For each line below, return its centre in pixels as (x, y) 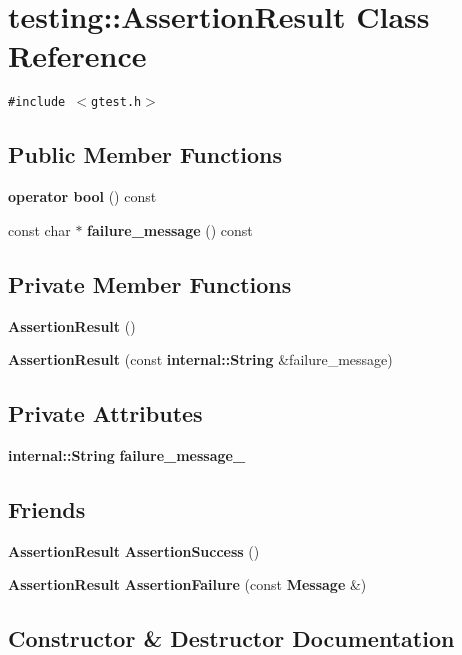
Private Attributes (105, 413)
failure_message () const (170, 229)
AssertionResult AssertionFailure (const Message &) (187, 584)
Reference (77, 55)
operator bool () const (82, 196)
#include (37, 102)
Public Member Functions (145, 154)
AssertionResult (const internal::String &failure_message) (200, 359)
